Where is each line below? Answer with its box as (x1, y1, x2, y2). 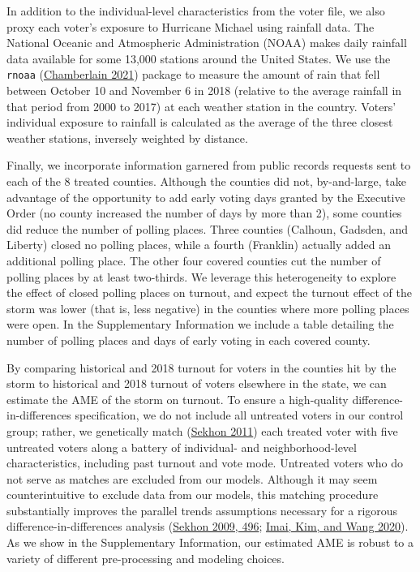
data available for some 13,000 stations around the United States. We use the (6, 49, 391, 67)
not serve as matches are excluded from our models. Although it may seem (6, 470, 378, 487)
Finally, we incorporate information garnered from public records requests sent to (6, 157, 411, 174)
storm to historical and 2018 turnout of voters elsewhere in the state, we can (6, 375, 387, 392)
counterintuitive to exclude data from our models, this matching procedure (6, 486, 379, 503)
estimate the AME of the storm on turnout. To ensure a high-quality (6, 390, 349, 407)
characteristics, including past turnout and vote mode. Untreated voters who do (6, 454, 403, 471)
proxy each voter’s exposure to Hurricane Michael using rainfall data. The (6, 18, 375, 35)
